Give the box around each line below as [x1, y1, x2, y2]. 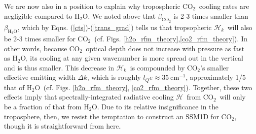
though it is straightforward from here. [4, 121, 121, 131]
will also [227, 22, 253, 32]
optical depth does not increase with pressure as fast [86, 43, 245, 53]
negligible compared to [4, 10, 73, 21]
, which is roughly [87, 72, 141, 82]
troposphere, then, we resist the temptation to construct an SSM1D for [4, 111, 219, 121]
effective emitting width [4, 72, 76, 82]
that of [4, 82, 25, 92]
